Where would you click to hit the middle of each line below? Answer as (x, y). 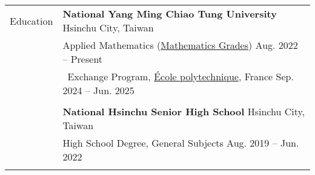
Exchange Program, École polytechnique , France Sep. (181, 76)
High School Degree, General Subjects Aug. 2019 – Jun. (181, 143)
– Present (83, 59)
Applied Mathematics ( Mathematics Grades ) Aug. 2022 (180, 45)
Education (31, 21)
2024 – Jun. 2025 (98, 90)
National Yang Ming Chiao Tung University (170, 14)
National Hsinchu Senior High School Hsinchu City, (184, 111)
